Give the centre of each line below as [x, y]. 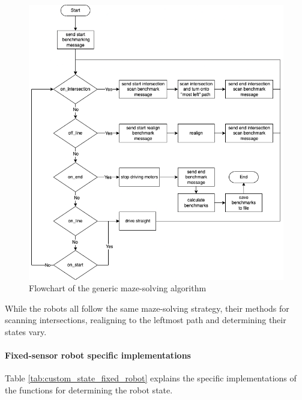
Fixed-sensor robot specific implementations [98, 355]
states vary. [26, 331]
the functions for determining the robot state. [89, 389]
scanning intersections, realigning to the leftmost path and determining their [146, 320]
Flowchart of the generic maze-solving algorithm [118, 288]
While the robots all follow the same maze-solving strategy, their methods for [147, 308]
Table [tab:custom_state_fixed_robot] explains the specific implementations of [151, 378]
